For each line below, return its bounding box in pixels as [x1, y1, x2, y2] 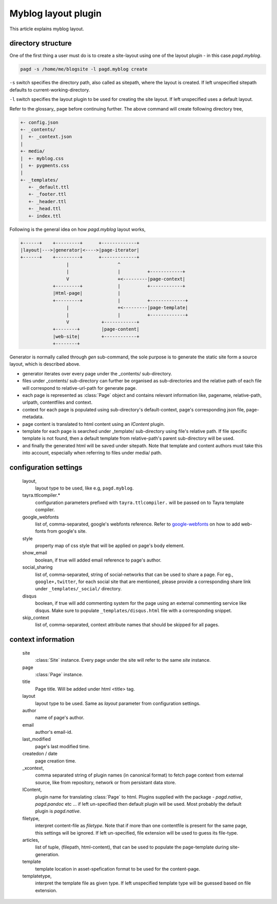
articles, [22, 837, 39, 843]
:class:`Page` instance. [35, 671, 83, 677]
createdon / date [22, 751, 57, 757]
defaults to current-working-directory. [9, 86, 90, 93]
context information [9, 635, 74, 644]
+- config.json [20, 119, 58, 125]
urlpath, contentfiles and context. [22, 399, 92, 406]
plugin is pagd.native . [35, 808, 82, 815]
